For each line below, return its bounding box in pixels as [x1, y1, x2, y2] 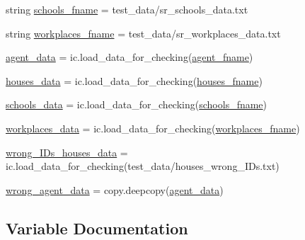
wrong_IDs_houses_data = [6, 144, 128, 159]
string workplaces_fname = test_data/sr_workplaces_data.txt [6, 25, 281, 40]
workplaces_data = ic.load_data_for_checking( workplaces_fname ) [6, 120, 300, 135]
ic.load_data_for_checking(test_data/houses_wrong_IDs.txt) [6, 159, 280, 173]
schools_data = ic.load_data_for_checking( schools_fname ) [6, 97, 267, 112]
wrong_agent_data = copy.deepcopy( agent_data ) [6, 182, 224, 197]
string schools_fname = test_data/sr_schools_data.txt [6, 2, 248, 16]
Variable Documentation [6, 217, 188, 239]
